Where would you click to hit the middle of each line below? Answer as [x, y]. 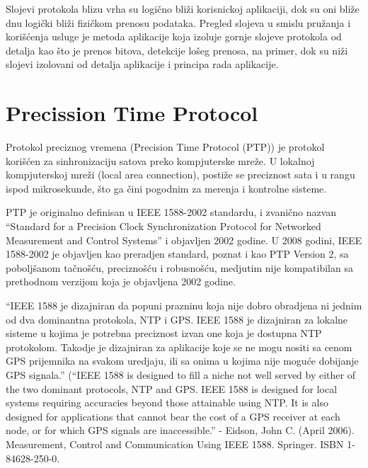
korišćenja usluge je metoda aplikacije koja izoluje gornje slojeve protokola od [174, 36]
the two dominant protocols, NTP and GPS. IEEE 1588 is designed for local [172, 388]
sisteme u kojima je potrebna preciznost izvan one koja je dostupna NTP [164, 333]
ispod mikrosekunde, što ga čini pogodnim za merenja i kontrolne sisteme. [166, 188]
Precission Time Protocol [132, 113]
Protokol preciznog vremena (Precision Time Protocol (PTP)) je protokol [165, 147]
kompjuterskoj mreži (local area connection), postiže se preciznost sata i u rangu [180, 175]
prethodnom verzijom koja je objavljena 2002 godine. [121, 281]
